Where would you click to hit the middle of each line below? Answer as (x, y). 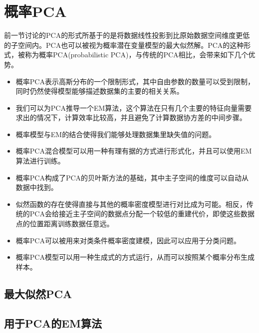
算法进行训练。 (40, 161)
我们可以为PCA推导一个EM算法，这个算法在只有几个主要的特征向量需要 (134, 107)
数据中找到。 (37, 187)
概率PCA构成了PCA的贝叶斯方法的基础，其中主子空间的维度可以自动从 (132, 177)
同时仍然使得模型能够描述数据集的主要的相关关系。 (100, 91)
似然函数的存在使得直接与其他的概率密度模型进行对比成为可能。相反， (131, 204)
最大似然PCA (38, 293)
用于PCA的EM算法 (53, 323)
